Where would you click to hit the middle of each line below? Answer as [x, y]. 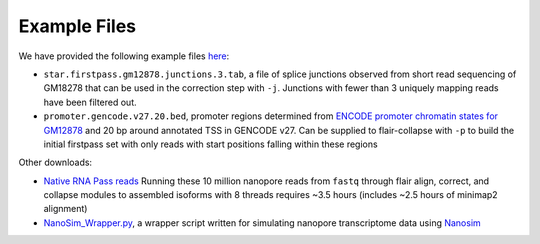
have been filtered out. [90, 102]
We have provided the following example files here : [124, 56]
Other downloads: [55, 162]
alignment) [65, 209]
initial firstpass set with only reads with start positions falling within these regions [211, 144]
